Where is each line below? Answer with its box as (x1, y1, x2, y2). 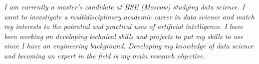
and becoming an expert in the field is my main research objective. (4, 50, 205, 60)
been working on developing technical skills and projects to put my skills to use (4, 30, 244, 41)
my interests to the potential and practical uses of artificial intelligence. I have (4, 21, 244, 31)
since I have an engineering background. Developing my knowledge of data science (4, 40, 254, 51)
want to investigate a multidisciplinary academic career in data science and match (4, 11, 255, 21)
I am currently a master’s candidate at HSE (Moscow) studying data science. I (4, 1, 245, 11)
